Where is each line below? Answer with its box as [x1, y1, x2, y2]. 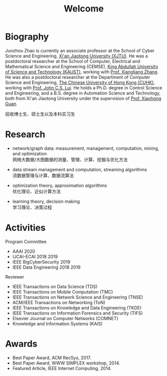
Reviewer [5, 274, 24, 280]
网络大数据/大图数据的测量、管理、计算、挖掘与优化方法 [12, 156, 128, 162]
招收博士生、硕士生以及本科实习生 [5, 111, 75, 117]
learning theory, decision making [12, 198, 80, 204]
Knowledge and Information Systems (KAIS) [12, 321, 103, 327]
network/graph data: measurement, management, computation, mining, [12, 145, 160, 151]
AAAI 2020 [12, 248, 35, 254]
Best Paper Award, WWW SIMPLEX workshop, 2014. [12, 360, 121, 366]
